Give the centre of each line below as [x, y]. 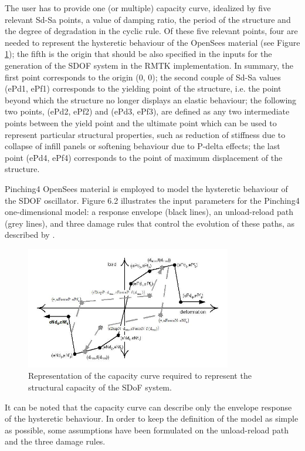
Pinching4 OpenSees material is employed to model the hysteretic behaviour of [146, 188]
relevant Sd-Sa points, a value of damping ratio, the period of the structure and [148, 19]
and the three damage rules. [55, 441]
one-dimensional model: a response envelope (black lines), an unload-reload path [149, 212]
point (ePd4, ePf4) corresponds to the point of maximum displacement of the [144, 157]
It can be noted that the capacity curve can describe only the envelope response [148, 407]
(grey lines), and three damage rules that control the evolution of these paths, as [150, 223]
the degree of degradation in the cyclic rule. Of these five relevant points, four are [151, 31]
